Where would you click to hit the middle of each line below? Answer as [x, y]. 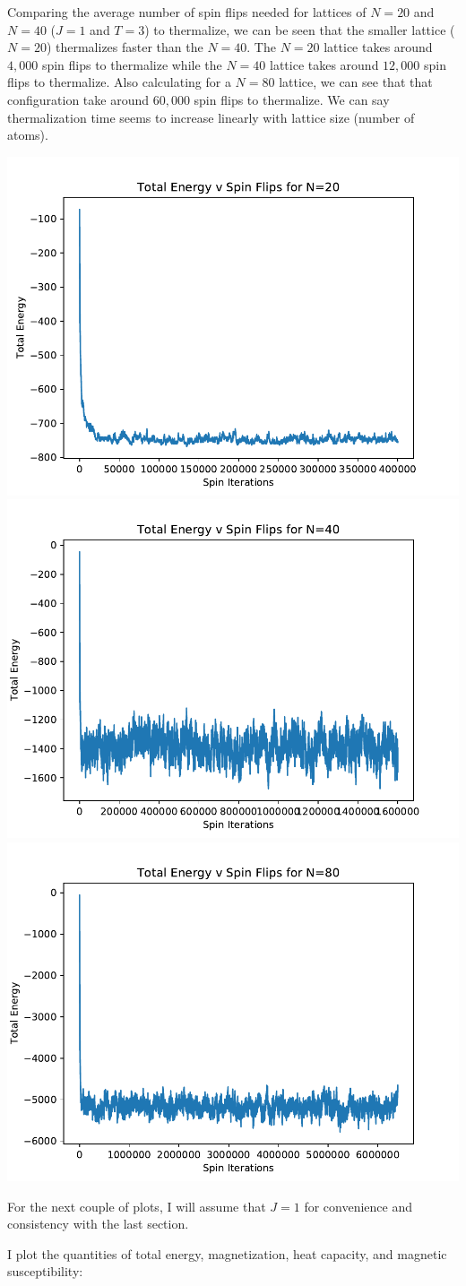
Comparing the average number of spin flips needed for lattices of [187, 12]
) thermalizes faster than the [125, 47]
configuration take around [78, 99]
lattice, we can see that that [356, 82]
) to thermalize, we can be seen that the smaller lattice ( [300, 29]
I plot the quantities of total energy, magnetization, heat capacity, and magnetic [227, 1253]
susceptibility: [45, 1271]
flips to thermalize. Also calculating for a [119, 82]
